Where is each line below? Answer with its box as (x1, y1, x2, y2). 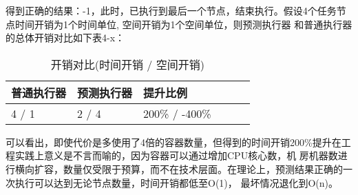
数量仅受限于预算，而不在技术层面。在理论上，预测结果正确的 (63, 161, 343, 176)
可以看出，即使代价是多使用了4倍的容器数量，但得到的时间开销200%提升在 (6, 134, 341, 149)
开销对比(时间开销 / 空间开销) (50, 56, 204, 72)
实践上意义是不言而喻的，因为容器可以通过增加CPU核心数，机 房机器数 (14, 148, 338, 163)
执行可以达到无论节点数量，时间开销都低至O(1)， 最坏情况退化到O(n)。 (14, 175, 339, 189)
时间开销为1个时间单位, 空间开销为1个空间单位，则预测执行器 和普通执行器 (14, 17, 352, 31)
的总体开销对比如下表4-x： (6, 30, 125, 45)
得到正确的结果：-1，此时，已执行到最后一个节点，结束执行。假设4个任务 (6, 3, 337, 17)
